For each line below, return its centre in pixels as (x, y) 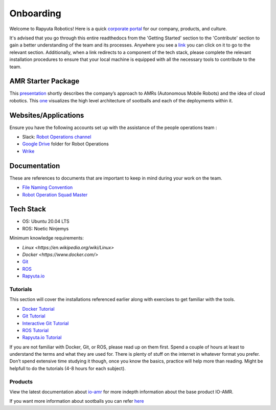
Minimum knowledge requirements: (47, 238)
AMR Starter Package (44, 81)
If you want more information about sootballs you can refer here (77, 401)
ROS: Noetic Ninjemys (45, 228)
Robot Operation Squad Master (55, 195)
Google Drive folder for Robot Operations (66, 144)
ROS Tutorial (35, 330)
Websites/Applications (47, 115)
